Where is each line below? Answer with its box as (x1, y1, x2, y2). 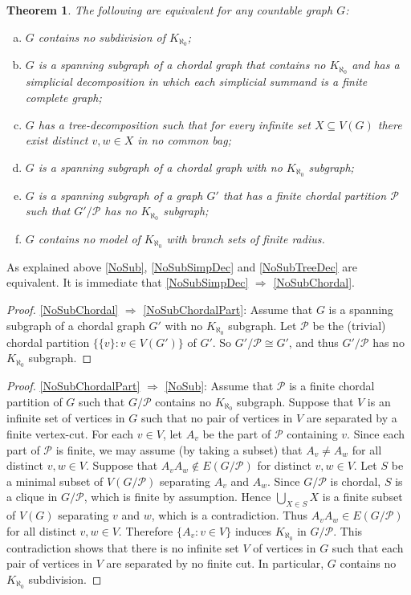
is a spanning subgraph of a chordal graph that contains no (38, 56, 326, 73)
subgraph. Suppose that (237, 393, 354, 410)
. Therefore (118, 522, 173, 539)
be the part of (202, 426, 271, 442)
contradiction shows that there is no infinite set (6, 539, 239, 556)
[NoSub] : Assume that (165, 377, 274, 393)
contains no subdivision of (38, 28, 165, 45)
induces (234, 522, 272, 539)
